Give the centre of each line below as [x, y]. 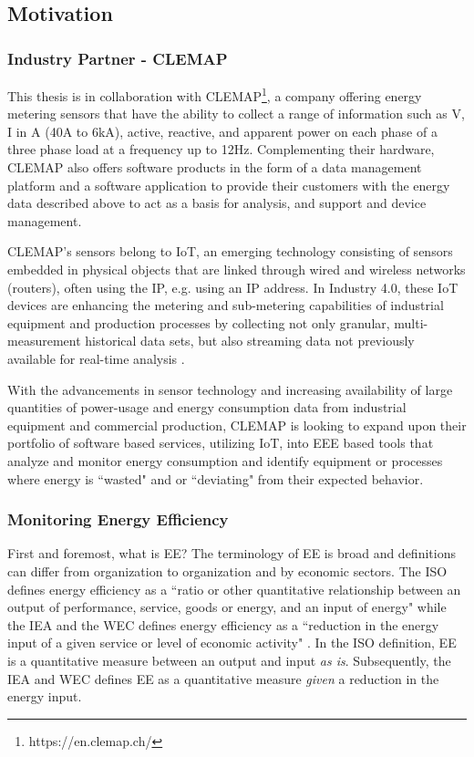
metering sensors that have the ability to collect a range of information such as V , [236, 114]
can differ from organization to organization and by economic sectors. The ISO [227, 570]
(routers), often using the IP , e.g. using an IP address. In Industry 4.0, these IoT [233, 287]
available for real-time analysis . [96, 358]
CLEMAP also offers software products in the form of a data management [215, 167]
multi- [411, 322]
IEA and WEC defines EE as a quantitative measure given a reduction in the [223, 678]
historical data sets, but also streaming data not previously [250, 341]
